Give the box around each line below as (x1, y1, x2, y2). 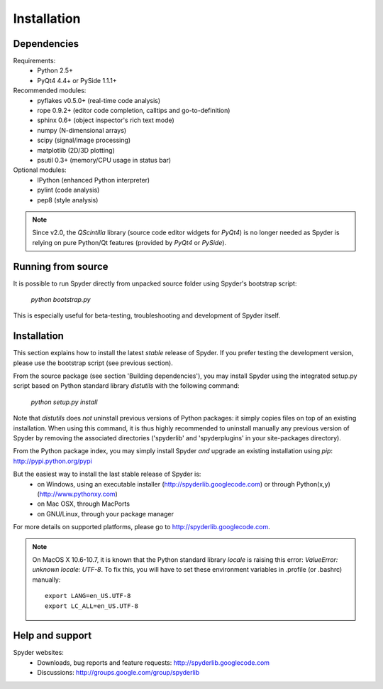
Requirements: (13, 57, 56, 65)
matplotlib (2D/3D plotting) (37, 146, 115, 154)
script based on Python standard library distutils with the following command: (13, 381, 240, 390)
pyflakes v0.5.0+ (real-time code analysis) (37, 96, 161, 104)
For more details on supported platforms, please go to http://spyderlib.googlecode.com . (13, 523, 270, 531)
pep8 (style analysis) (37, 195, 99, 204)
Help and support (13, 629, 92, 642)
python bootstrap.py (30, 295, 91, 303)
